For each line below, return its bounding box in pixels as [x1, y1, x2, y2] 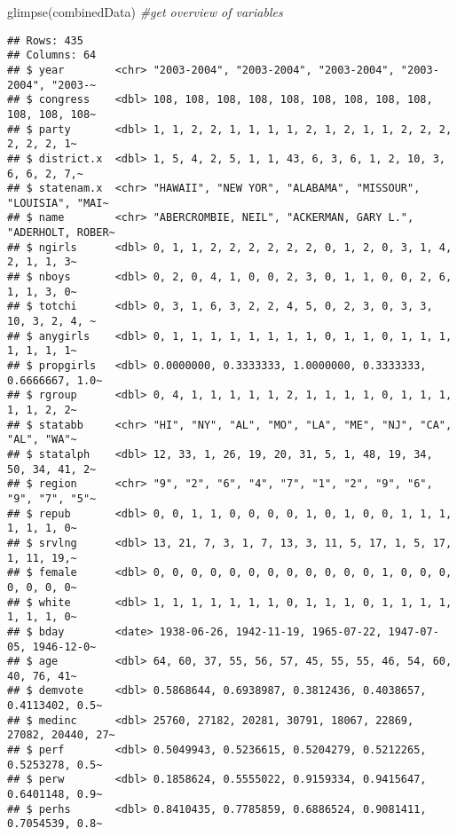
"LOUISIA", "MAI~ [7, 196, 109, 209]
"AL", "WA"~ [7, 433, 77, 446]
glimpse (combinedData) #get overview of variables [7, 3, 283, 20]
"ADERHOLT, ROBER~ [7, 226, 115, 240]
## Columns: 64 [7, 49, 97, 62]
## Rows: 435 [7, 34, 83, 47]
